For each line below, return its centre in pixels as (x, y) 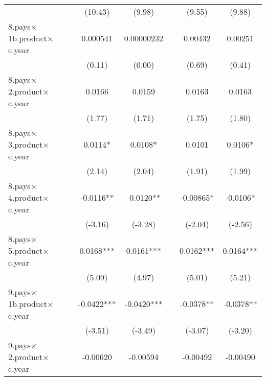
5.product (26, 251)
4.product (26, 197)
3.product (26, 144)
